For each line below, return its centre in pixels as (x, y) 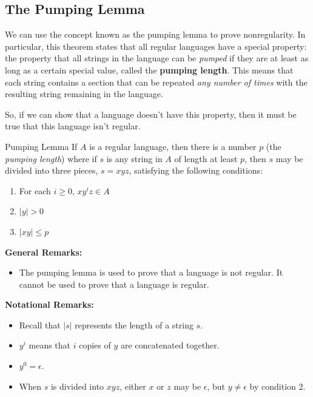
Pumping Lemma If (41, 146)
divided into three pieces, (52, 170)
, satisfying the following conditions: (196, 170)
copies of (95, 345)
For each (35, 190)
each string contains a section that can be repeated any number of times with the (156, 82)
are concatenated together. (170, 345)
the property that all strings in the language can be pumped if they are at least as (157, 58)
